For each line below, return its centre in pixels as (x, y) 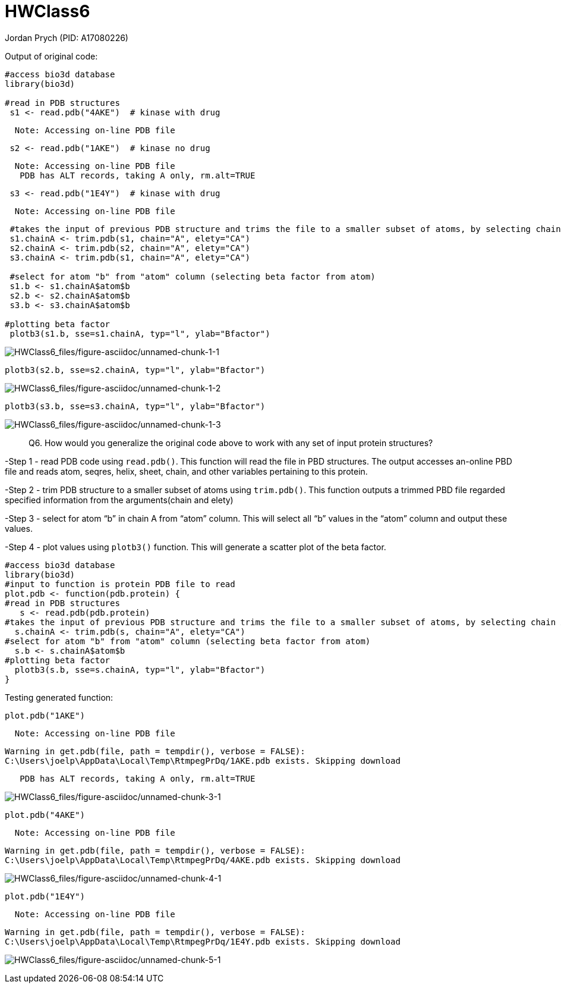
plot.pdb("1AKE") (45, 715)
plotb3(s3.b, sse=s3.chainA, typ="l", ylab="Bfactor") (135, 406)
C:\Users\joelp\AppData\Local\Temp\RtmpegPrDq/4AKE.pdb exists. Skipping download (203, 860)
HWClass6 (48, 11)
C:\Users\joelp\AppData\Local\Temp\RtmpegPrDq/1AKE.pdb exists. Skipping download (203, 760)
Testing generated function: (59, 697)
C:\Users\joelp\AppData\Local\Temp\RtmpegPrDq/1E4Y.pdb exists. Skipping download (203, 941)
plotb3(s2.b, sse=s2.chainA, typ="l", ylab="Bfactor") (135, 370)
